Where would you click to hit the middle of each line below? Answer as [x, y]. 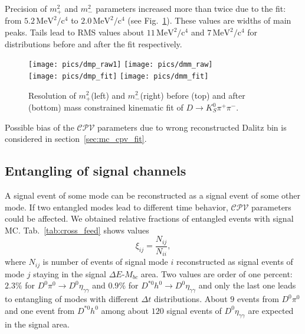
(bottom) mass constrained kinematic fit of [106, 107]
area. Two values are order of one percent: [217, 273]
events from [258, 299]
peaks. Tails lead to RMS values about [75, 32]
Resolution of [52, 95]
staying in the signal [70, 273]
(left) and [108, 95]
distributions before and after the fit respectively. [94, 43]
